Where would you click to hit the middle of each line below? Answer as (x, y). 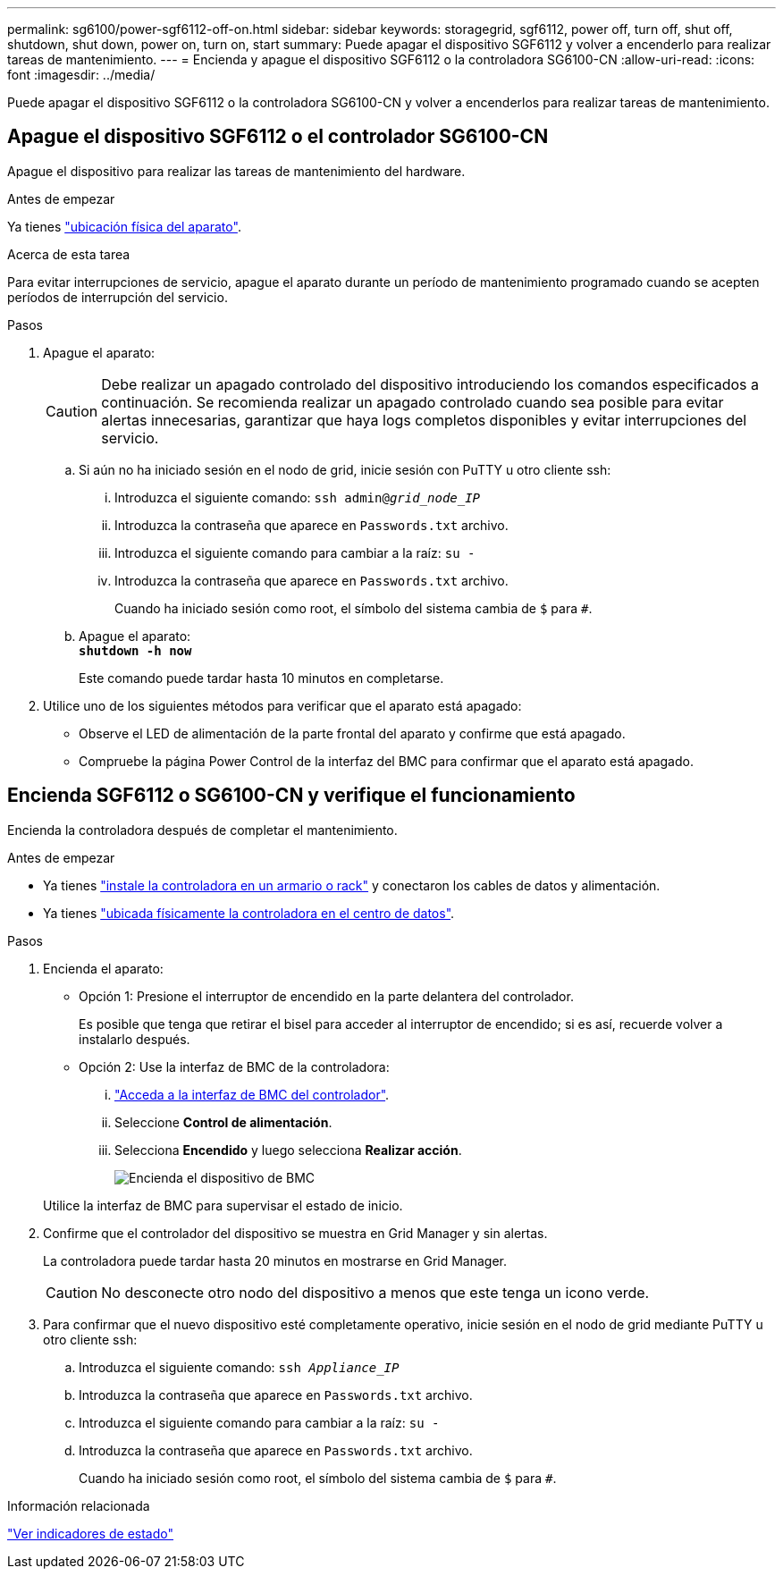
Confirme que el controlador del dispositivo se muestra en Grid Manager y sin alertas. (295, 1233)
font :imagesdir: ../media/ (81, 75)
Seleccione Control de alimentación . (223, 1122)
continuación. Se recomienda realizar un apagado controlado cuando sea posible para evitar (413, 402)
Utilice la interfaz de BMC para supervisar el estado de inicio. (223, 1205)
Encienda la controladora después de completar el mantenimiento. (202, 830)
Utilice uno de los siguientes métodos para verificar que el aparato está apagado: (282, 705)
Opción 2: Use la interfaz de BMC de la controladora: (234, 1066)
